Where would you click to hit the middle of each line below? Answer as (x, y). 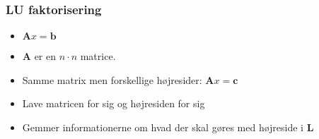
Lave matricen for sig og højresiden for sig (114, 103)
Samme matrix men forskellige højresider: (112, 79)
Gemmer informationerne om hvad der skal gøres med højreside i (163, 127)
